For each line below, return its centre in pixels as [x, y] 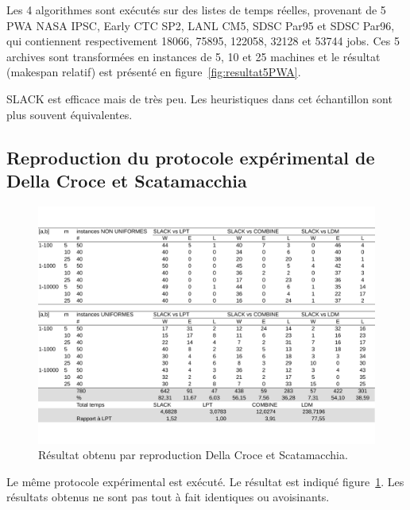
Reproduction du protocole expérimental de [191, 157]
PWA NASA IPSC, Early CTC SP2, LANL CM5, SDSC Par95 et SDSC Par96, [201, 25]
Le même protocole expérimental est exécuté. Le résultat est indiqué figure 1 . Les [205, 481]
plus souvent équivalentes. [70, 114]
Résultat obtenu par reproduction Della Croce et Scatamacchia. [193, 455]
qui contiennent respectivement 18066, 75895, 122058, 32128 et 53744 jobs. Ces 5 [203, 41]
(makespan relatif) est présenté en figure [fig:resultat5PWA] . [154, 72]
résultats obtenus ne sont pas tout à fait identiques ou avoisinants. [168, 497]
